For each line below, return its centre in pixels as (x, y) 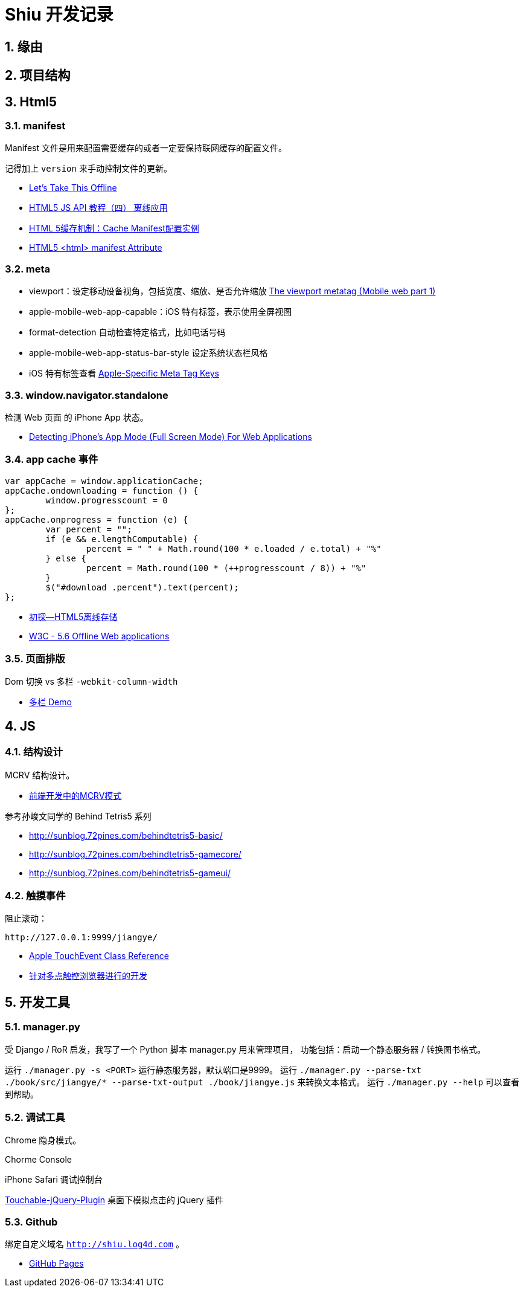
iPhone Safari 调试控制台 (54, 1180)
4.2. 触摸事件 (35, 895)
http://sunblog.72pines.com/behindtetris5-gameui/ (130, 873)
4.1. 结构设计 (34, 752)
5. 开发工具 (37, 1002)
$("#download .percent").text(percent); (142, 587)
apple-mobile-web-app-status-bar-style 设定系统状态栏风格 (149, 353)
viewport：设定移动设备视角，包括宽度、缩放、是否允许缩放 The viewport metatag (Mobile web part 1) (232, 291)
